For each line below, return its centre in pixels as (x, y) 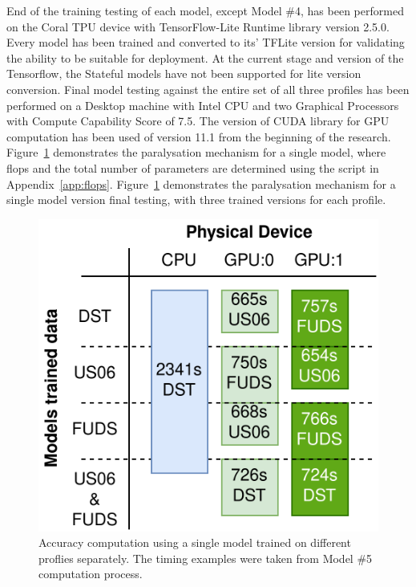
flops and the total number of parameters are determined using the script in (193, 167)
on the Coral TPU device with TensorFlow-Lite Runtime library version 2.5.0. (198, 26)
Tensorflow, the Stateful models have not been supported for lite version (184, 73)
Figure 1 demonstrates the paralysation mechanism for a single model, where (196, 152)
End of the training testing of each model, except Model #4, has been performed (205, 10)
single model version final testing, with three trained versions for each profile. (196, 200)
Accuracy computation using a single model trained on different (195, 542)
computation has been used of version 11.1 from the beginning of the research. (199, 136)
